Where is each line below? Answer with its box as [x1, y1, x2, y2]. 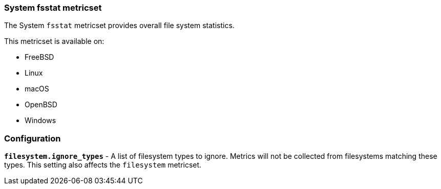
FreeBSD [25, 53, 54, 62]
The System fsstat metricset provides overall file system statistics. [4, 21, 235, 30]
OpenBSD [25, 100, 57, 109]
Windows [25, 116, 56, 125]
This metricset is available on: [4, 37, 104, 46]
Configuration [4, 133, 61, 144]
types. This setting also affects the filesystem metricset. [4, 160, 202, 170]
